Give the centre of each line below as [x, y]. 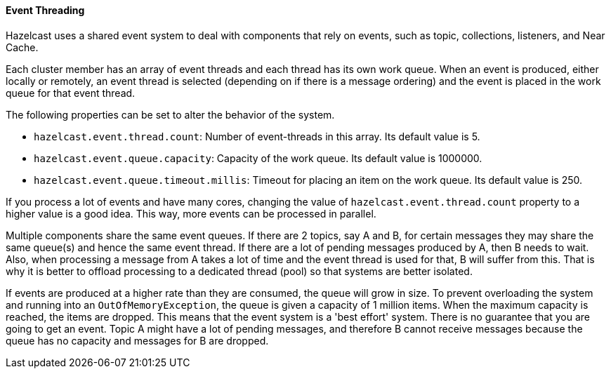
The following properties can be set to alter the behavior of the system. [170, 114]
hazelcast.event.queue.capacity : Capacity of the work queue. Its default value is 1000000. [258, 158]
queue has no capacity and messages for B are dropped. [137, 340]
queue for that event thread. [71, 93]
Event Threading [45, 10]
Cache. [22, 47]
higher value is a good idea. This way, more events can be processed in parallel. [191, 213]
